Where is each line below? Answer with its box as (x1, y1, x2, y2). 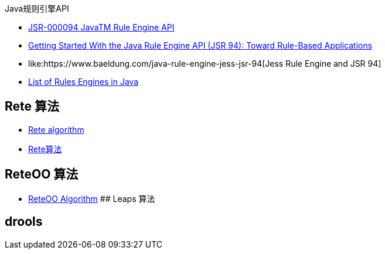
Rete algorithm (28, 124, 84, 135)
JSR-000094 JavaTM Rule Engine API (28, 22, 175, 32)
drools (5, 214, 43, 229)
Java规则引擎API (5, 4, 69, 13)
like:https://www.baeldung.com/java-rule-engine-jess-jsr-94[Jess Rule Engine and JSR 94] (28, 59, 381, 68)
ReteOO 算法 (5, 167, 79, 182)
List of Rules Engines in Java (28, 77, 139, 87)
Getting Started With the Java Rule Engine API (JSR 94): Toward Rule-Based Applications (28, 40, 373, 50)
